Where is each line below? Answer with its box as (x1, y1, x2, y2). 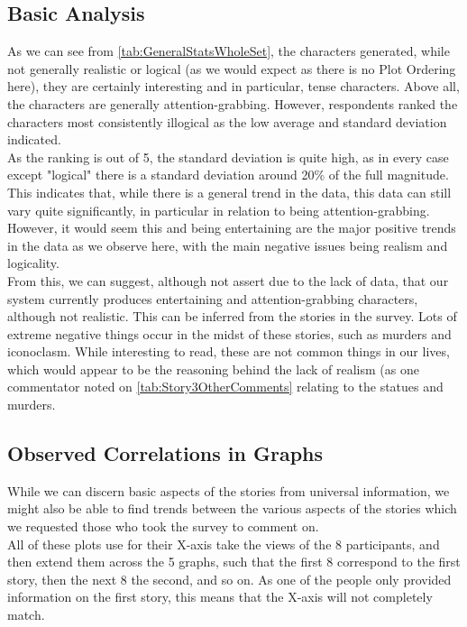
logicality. (7, 254, 60, 272)
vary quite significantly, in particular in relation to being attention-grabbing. (7, 200, 430, 219)
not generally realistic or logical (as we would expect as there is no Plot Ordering (7, 59, 456, 78)
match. (7, 605, 45, 624)
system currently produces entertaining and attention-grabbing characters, (7, 289, 418, 308)
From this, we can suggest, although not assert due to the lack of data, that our (7, 271, 449, 290)
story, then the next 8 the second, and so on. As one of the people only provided (7, 569, 452, 588)
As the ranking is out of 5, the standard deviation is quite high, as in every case (7, 147, 449, 166)
